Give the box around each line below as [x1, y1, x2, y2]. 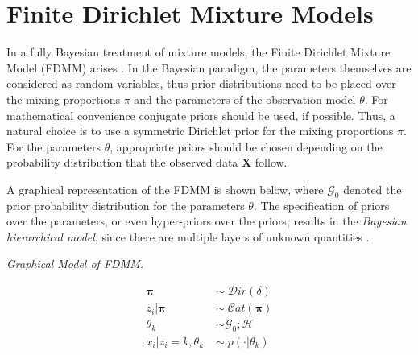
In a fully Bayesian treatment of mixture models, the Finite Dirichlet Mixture [6, 43, 391, 60]
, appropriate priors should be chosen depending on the [110, 138, 383, 155]
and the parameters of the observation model [134, 90, 356, 107]
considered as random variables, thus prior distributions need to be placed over [6, 75, 396, 92]
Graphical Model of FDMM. [6, 255, 144, 272]
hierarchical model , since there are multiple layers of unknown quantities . [6, 228, 370, 245]
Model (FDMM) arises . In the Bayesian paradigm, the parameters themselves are [6, 59, 412, 76]
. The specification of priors [253, 196, 390, 213]
